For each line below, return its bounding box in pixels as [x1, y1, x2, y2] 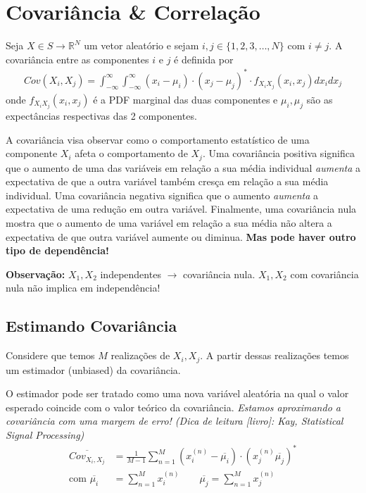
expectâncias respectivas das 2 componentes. [6, 108, 197, 123]
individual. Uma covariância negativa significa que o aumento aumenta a [6, 187, 318, 202]
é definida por [174, 51, 234, 66]
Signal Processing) [6, 427, 84, 442]
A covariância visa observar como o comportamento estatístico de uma [6, 132, 310, 146]
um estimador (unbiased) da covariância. [6, 362, 181, 377]
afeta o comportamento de [75, 146, 188, 161]
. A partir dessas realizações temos [200, 348, 349, 363]
